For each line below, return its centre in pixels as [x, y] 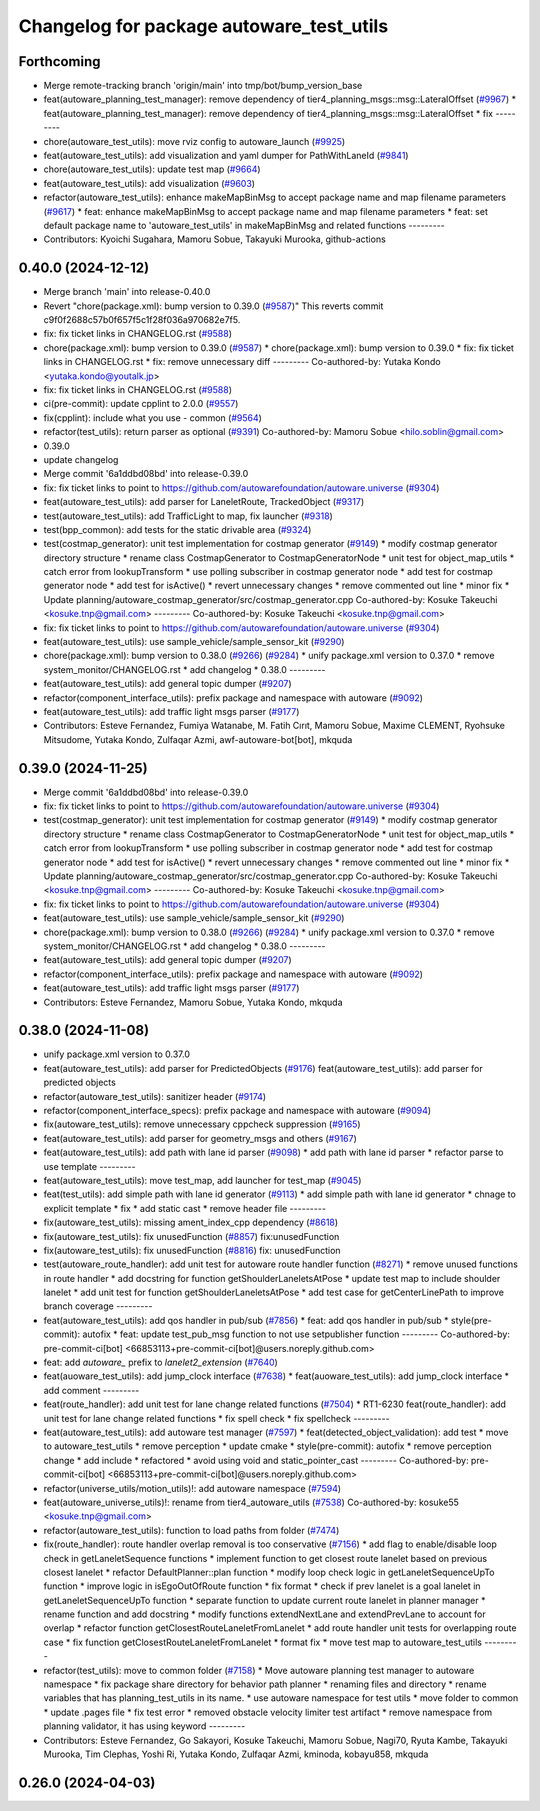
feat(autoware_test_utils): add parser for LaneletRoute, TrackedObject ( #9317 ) [204, 502]
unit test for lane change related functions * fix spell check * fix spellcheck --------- [216, 1418]
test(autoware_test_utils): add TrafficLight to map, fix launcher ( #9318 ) [188, 516]
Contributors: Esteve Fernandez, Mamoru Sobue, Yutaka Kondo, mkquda [193, 1002]
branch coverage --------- [98, 1306]
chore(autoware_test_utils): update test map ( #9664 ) [152, 169]
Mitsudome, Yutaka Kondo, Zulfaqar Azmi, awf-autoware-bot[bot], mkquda [198, 739]
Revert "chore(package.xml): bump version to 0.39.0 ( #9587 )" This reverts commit [213, 306]
